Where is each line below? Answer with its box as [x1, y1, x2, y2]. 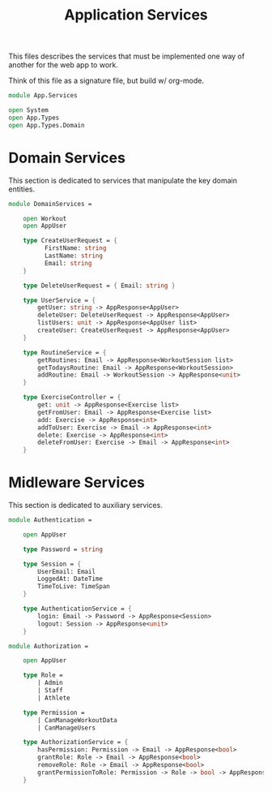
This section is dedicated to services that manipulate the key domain [8, 175, 237, 185]
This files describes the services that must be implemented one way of [8, 51, 245, 62]
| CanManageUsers [37, 724, 96, 732]
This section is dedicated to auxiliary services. [8, 501, 164, 510]
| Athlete [37, 694, 70, 702]
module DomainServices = [8, 200, 92, 208]
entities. [8, 184, 35, 194]
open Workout [23, 214, 67, 222]
